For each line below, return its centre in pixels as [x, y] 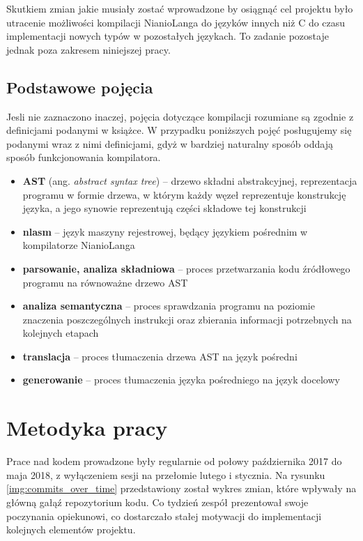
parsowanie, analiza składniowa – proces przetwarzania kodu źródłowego [186, 268]
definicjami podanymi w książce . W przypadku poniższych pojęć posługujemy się [179, 130]
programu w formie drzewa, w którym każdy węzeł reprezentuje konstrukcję [184, 194]
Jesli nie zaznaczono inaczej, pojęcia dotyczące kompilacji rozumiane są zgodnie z [180, 116]
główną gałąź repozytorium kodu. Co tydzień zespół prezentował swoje [157, 502]
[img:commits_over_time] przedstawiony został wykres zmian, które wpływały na [181, 488]
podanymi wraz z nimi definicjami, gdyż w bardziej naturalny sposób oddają [170, 143]
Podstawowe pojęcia [80, 87]
